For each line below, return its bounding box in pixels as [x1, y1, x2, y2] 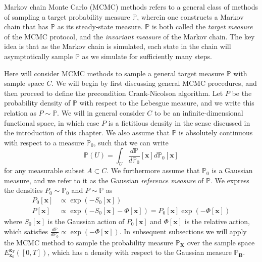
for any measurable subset [4, 165, 85, 176]
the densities [4, 185, 43, 195]
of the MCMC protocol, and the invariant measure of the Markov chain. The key [4, 31, 255, 41]
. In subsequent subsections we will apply [119, 226, 247, 236]
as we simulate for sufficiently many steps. [82, 50, 212, 61]
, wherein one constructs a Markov [137, 11, 244, 22]
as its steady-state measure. [57, 21, 143, 32]
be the [232, 87, 252, 98]
